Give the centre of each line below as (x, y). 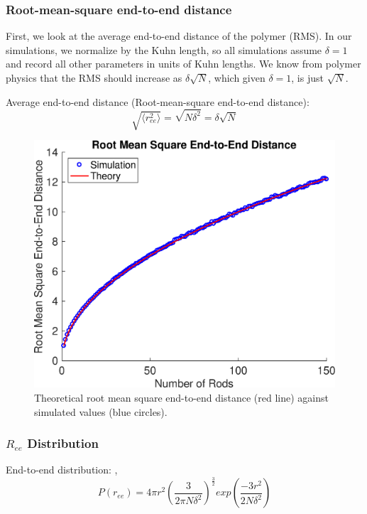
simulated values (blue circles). (101, 411)
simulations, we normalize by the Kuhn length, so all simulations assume (164, 49)
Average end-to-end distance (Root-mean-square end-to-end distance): (158, 101)
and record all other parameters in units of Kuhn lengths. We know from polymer (183, 64)
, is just (307, 77)
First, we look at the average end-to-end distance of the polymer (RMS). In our (179, 36)
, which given (237, 77)
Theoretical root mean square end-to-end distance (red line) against (181, 398)
